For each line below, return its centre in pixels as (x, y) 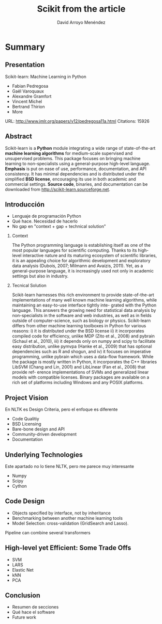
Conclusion (23, 596)
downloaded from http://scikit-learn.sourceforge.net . (58, 189)
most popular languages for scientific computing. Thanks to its (74, 250)
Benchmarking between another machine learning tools (67, 518)
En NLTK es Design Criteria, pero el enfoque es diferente (61, 409)
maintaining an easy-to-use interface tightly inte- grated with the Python (84, 305)
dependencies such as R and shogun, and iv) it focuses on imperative (81, 352)
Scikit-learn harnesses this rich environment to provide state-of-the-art (83, 295)
